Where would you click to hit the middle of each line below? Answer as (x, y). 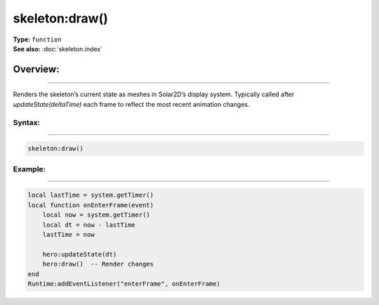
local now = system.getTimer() (96, 215)
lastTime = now (68, 234)
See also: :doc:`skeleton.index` (58, 48)
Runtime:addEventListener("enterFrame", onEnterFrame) (124, 284)
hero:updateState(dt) (80, 254)
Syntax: (27, 122)
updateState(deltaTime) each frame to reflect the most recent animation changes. (131, 104)
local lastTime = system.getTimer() (91, 195)
